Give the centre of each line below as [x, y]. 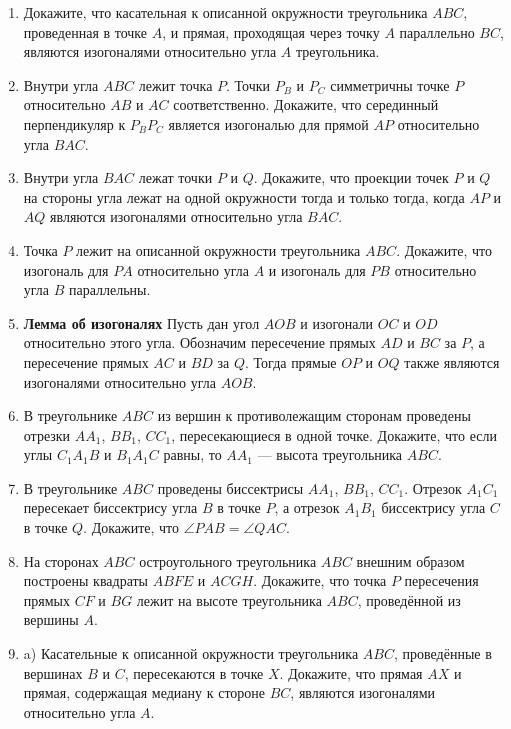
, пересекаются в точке [194, 672]
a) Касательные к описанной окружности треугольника [191, 653]
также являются [452, 361]
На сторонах [61, 560]
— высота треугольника [330, 454]
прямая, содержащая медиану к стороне [144, 692]
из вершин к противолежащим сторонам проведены [314, 415]
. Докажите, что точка [320, 580]
